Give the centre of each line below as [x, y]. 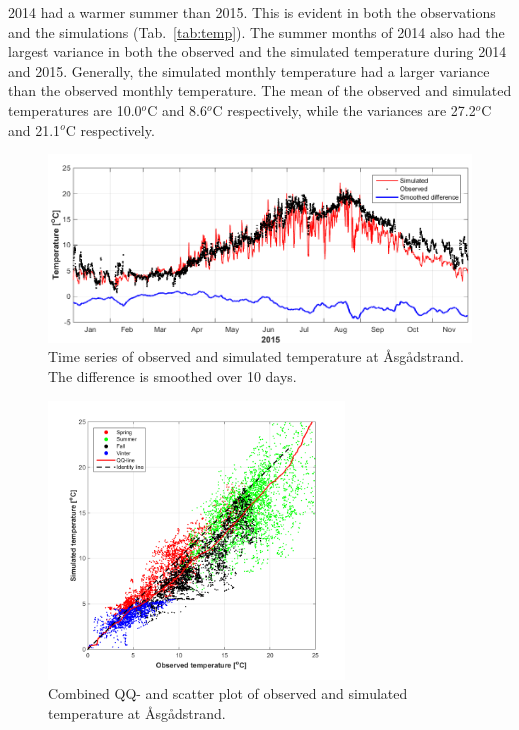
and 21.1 [34, 129]
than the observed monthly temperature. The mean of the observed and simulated [260, 90]
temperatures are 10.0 [75, 109]
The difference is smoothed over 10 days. [172, 376]
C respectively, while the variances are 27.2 [344, 109]
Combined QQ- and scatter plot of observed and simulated [228, 693]
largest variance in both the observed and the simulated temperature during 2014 [257, 51]
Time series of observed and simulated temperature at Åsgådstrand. [256, 356]
